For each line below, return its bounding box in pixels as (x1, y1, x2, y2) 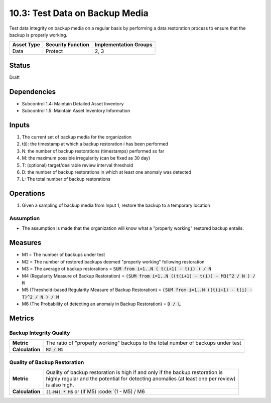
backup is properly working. (9, 32, 68, 38)
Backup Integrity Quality (9, 329, 70, 336)
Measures (9, 238, 42, 247)
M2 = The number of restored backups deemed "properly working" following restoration (22, 258, 205, 264)
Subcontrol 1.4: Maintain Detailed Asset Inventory (22, 100, 124, 106)
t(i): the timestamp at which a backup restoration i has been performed (22, 141, 168, 147)
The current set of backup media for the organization (22, 134, 132, 140)
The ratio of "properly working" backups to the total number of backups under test (46, 339, 241, 346)
